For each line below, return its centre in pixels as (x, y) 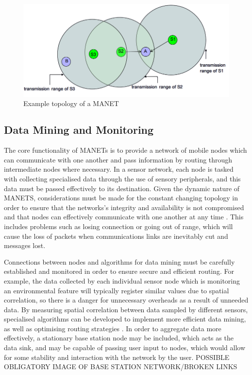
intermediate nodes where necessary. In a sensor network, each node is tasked (119, 169)
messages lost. (25, 245)
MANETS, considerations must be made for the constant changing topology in (121, 198)
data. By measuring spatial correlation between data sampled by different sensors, (126, 309)
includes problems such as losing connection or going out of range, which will (118, 226)
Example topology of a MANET (71, 103)
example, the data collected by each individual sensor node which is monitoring (122, 280)
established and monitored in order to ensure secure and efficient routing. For (119, 271)
